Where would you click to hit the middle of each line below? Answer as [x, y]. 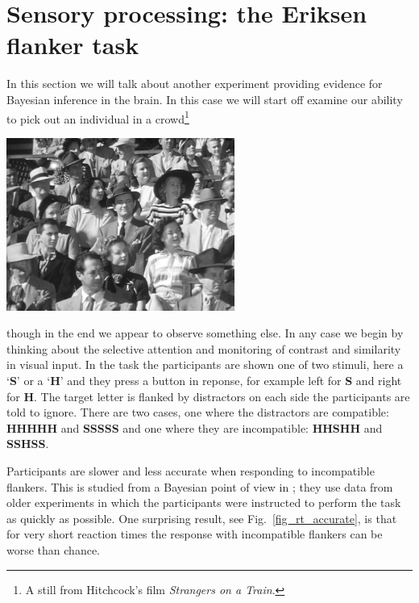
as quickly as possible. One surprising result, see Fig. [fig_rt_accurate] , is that [202, 518]
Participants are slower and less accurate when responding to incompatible [191, 470]
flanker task [73, 45]
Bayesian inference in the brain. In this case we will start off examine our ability [205, 99]
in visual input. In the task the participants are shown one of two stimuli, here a [205, 364]
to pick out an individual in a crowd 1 [98, 117]
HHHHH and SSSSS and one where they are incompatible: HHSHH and [195, 427]
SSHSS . [28, 444]
